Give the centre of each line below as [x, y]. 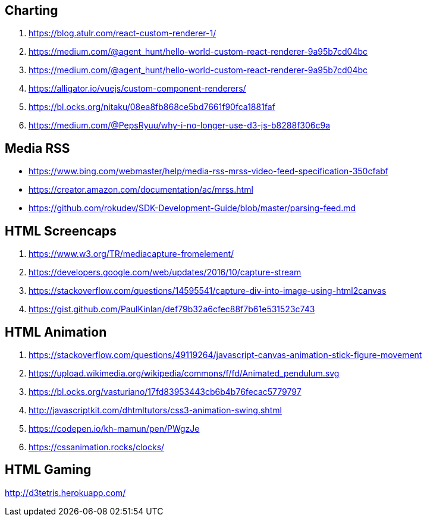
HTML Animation [56, 332]
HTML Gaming [48, 470]
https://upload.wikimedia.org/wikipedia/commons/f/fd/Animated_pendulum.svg [184, 373]
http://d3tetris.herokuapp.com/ [65, 492]
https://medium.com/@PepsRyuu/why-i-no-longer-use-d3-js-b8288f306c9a [180, 125]
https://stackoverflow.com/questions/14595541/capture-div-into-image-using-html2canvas [208, 291]
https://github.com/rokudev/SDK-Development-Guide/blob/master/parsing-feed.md [192, 208]
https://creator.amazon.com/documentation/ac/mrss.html [141, 190]
